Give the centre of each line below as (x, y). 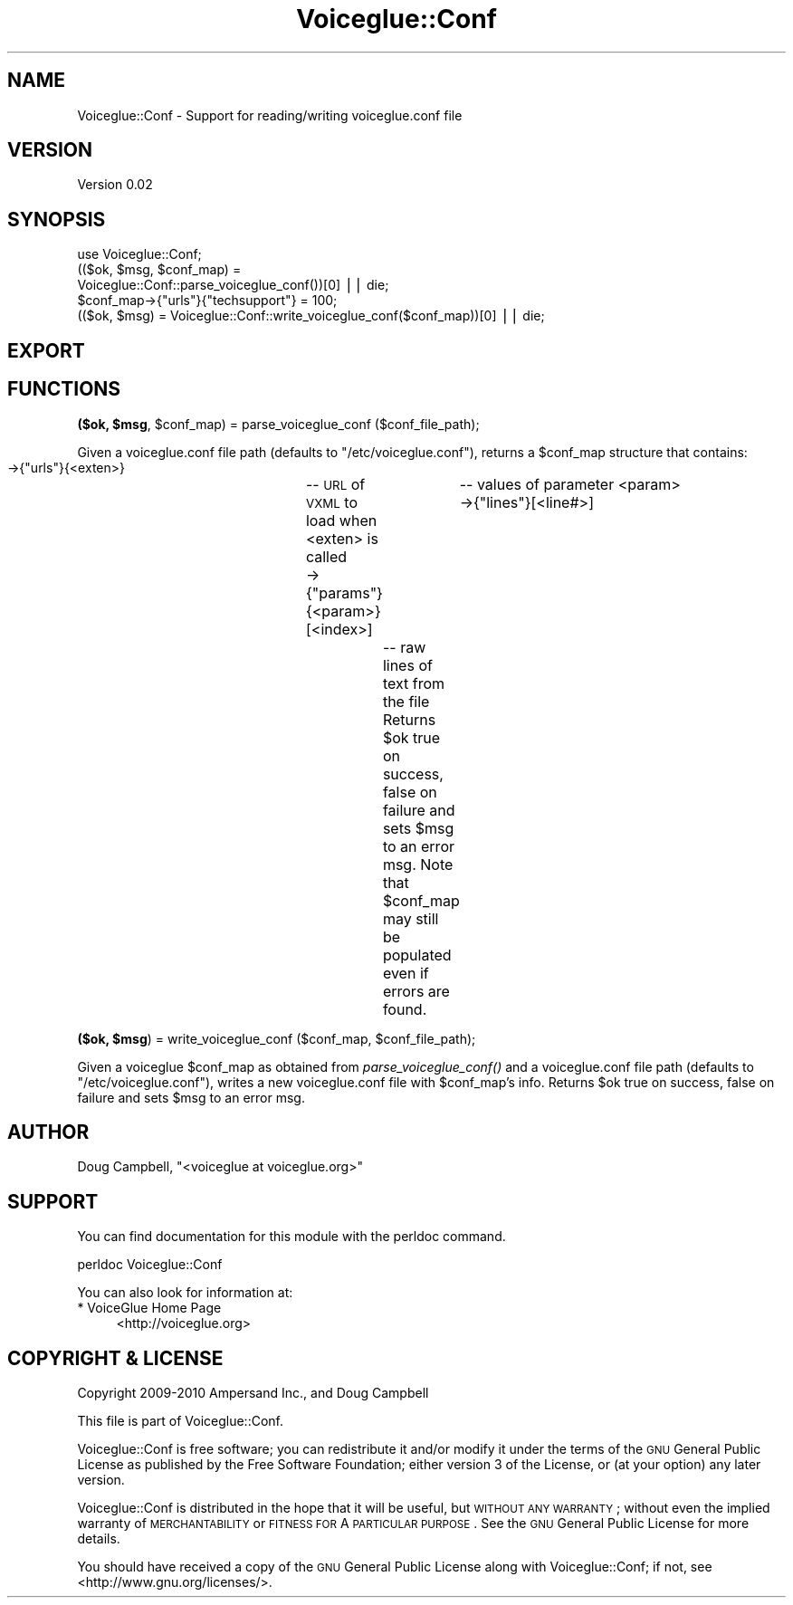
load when (341, 520)
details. (99, 1539)
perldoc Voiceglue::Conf (150, 1265)
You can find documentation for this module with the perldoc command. (291, 1237)
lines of (407, 665)
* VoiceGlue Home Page (149, 1308)
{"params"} (344, 592)
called (326, 556)
